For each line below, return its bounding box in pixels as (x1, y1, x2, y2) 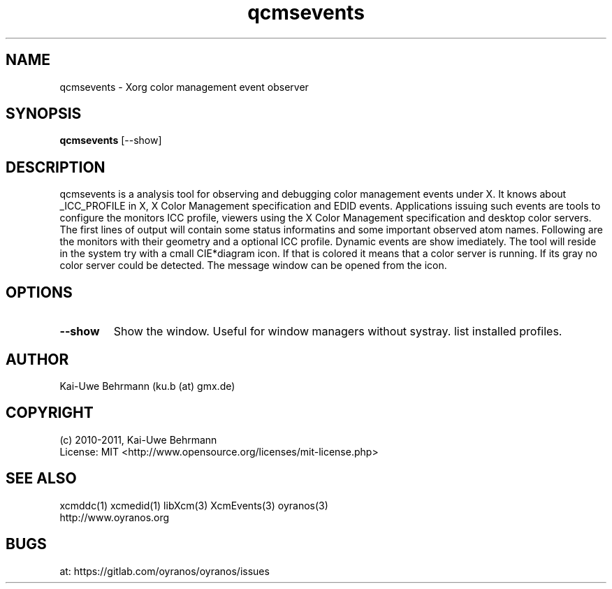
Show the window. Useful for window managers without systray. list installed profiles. (113, 324, 562, 339)
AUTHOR (6, 350, 69, 368)
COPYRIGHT (6, 404, 94, 422)
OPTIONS (6, 283, 73, 301)
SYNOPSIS (6, 105, 82, 123)
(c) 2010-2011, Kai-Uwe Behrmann (59, 433, 217, 446)
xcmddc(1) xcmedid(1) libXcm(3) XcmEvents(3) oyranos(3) (59, 499, 328, 511)
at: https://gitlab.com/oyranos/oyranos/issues (59, 565, 270, 577)
